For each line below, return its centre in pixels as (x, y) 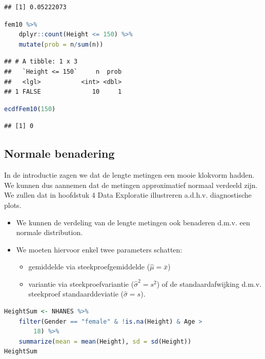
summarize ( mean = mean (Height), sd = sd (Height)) (105, 341)
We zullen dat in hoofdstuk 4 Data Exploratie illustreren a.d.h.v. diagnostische (128, 195)
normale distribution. (49, 232)
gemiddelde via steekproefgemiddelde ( (89, 267)
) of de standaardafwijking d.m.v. (209, 283)
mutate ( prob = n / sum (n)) (61, 44)
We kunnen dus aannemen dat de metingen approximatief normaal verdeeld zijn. (131, 185)
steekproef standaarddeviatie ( (76, 294)
